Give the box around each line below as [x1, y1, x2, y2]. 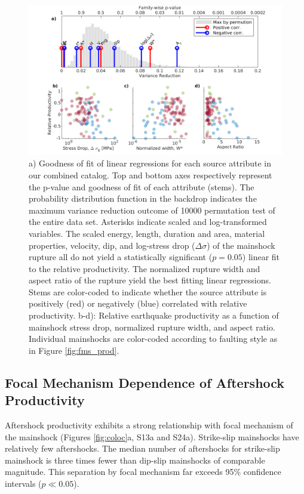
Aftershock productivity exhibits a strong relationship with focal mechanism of [5, 419, 293, 431]
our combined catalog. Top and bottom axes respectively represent [29, 168, 272, 181]
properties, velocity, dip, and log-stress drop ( [29, 239, 195, 251]
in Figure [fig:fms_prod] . [29, 344, 119, 356]
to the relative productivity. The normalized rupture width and [29, 262, 260, 274]
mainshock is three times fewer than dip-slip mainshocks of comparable [5, 453, 265, 466]
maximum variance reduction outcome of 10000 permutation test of [29, 203, 275, 216]
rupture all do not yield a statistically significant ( [29, 251, 213, 263]
